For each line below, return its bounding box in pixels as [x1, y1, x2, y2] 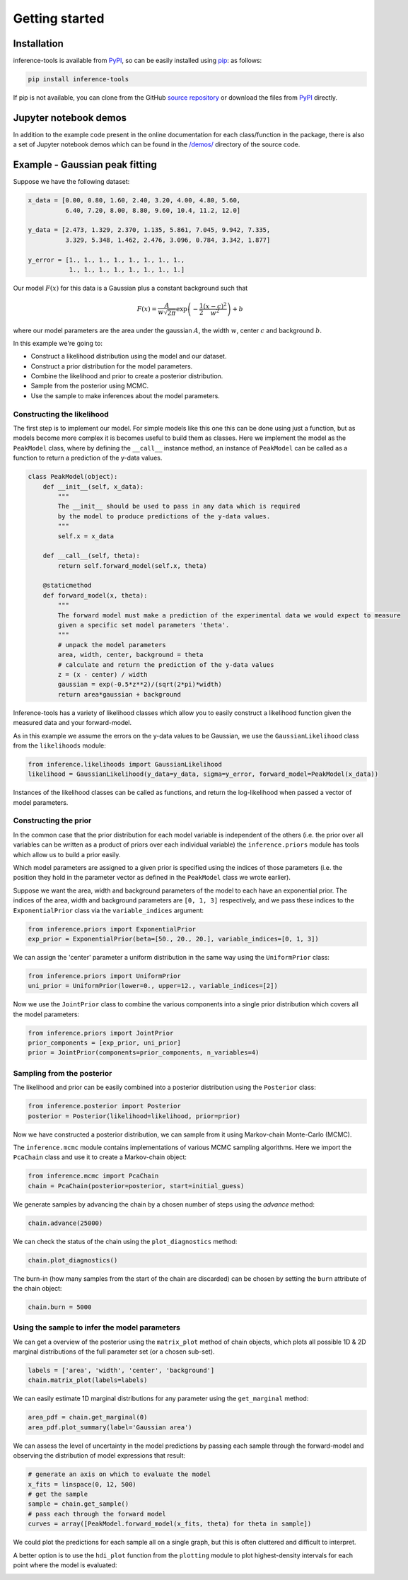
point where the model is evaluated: [13, 1560, 117, 1569]
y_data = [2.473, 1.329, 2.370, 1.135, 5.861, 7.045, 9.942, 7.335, [28, 226, 271, 234]
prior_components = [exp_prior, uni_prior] [28, 1039, 182, 1047]
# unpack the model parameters [57, 641, 166, 649]
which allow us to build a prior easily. [13, 850, 121, 859]
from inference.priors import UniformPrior [28, 972, 182, 980]
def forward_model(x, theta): [42, 591, 148, 599]
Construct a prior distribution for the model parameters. [30, 361, 193, 371]
